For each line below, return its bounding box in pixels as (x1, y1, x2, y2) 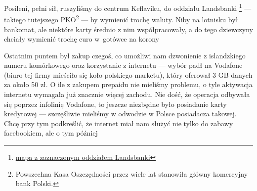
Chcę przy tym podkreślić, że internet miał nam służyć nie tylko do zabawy (4, 118, 233, 128)
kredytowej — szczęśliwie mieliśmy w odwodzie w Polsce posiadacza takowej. (4, 108, 237, 119)
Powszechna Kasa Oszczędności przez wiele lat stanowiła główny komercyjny (15, 168, 248, 179)
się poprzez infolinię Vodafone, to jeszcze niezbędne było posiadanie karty (4, 98, 227, 109)
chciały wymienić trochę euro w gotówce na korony (4, 34, 159, 44)
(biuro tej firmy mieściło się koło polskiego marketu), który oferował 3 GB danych (4, 69, 253, 80)
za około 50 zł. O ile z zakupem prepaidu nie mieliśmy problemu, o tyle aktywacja (4, 79, 253, 90)
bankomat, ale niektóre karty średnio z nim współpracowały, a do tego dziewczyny (4, 24, 253, 34)
